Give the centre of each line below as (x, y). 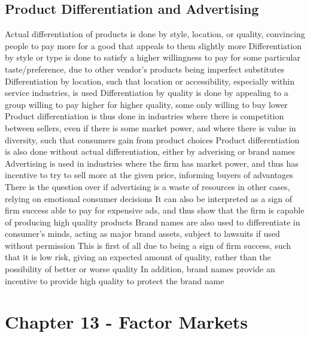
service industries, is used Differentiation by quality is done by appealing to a (147, 93)
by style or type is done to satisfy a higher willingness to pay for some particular (153, 57)
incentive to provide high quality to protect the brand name (115, 280)
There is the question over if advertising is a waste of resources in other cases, (148, 186)
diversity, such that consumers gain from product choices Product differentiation (152, 139)
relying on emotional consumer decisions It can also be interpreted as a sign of (149, 198)
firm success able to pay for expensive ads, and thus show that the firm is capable (155, 210)
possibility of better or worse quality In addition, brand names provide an (140, 269)
